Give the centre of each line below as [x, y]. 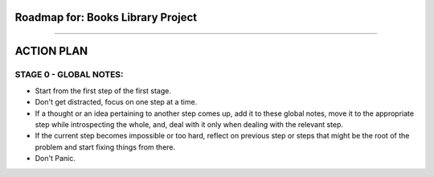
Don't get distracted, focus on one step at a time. [116, 102]
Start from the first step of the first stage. [103, 91]
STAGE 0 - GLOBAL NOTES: [69, 75]
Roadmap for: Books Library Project [106, 17]
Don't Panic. [55, 158]
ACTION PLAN [51, 51]
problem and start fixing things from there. [105, 147]
